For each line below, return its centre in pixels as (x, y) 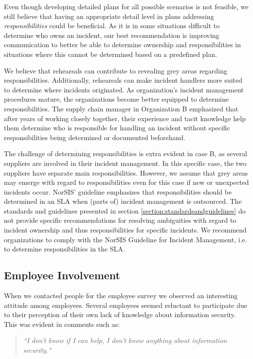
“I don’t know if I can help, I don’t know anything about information (125, 340)
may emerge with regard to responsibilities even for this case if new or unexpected (126, 182)
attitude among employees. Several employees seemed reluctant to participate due (126, 305)
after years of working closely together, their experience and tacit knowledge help (125, 118)
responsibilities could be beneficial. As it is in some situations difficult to (112, 26)
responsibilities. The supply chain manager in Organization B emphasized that (121, 108)
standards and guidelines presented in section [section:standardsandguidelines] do (125, 210)
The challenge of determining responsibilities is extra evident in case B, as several (126, 153)
